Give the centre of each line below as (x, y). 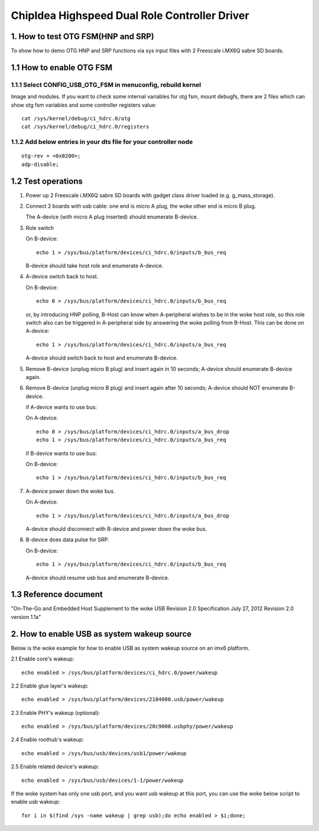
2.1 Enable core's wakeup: (43, 659)
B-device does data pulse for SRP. (67, 540)
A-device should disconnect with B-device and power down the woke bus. (116, 529)
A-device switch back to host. (62, 277)
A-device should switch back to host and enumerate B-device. (102, 358)
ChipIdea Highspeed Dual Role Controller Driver (130, 15)
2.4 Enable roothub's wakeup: (47, 740)
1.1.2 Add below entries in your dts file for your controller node (102, 142)
